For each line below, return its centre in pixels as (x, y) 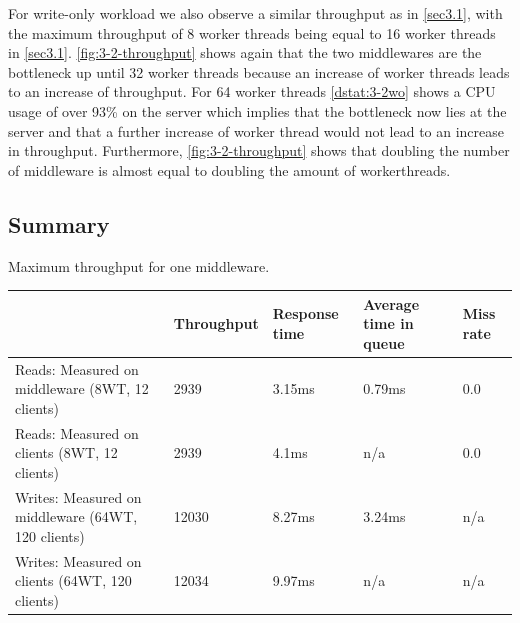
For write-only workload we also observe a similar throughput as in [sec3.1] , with (255, 13)
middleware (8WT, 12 (82, 388)
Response (305, 313)
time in (388, 323)
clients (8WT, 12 (66, 452)
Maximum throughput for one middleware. (139, 265)
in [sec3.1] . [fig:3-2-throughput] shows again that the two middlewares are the (245, 52)
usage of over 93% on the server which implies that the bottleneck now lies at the (257, 110)
